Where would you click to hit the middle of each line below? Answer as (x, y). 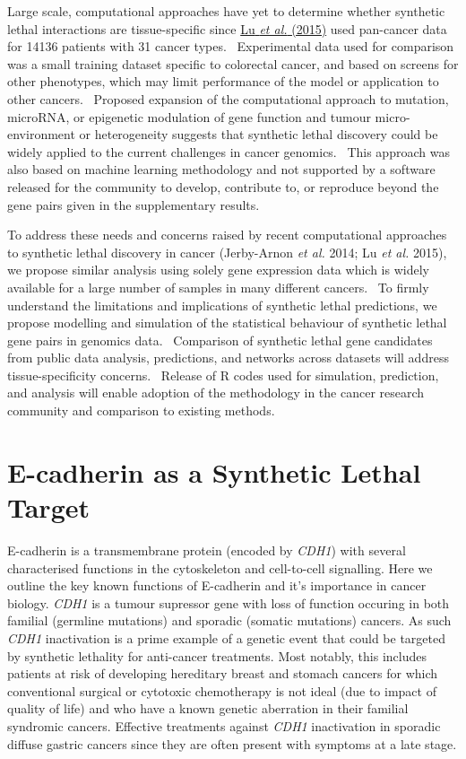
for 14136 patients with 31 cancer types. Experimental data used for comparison (231, 46)
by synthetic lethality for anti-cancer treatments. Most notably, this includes (217, 655)
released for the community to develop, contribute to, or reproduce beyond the (223, 186)
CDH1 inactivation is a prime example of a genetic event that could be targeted (226, 637)
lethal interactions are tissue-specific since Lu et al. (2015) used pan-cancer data (227, 28)
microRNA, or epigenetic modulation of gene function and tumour (189, 116)
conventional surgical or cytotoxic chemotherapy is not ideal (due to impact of (222, 690)
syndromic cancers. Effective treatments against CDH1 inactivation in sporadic (224, 725)
